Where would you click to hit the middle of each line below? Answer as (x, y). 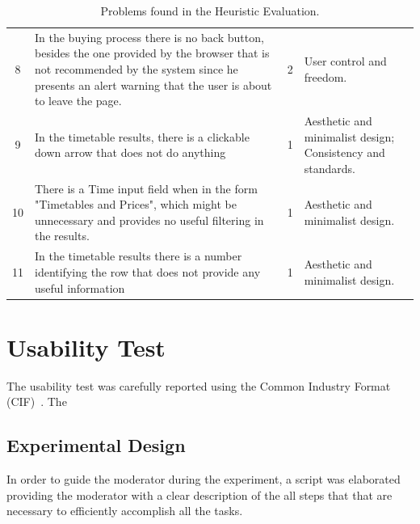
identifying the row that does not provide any (148, 271)
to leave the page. (78, 101)
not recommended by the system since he (136, 69)
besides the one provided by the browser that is (152, 53)
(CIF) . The (37, 401)
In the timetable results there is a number (139, 256)
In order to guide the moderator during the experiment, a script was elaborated (204, 479)
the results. (62, 236)
